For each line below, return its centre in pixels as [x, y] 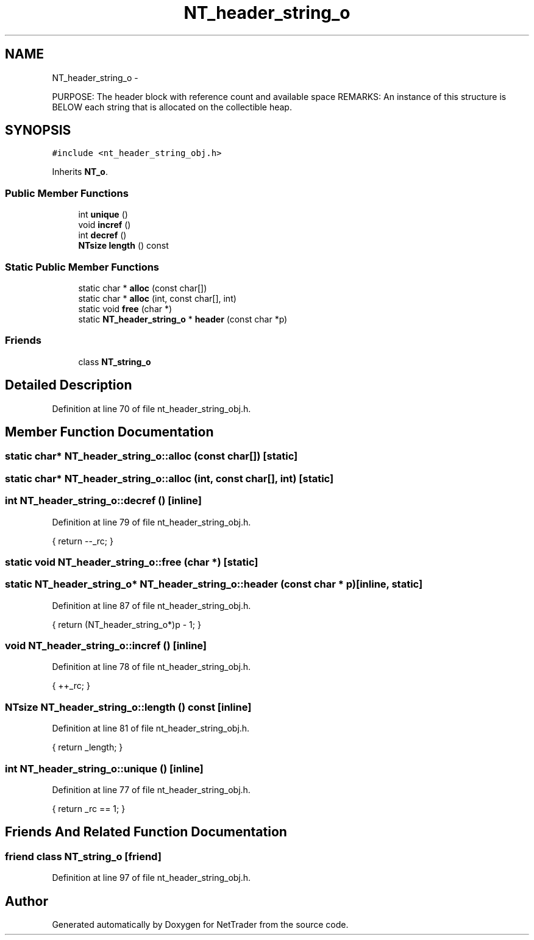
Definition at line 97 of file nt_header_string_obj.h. [151, 878]
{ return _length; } [87, 747]
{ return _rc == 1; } [89, 808]
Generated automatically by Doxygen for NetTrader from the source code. [200, 924]
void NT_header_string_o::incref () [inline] [106, 646]
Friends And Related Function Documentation [146, 832]
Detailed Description [69, 385]
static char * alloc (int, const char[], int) [157, 298]
